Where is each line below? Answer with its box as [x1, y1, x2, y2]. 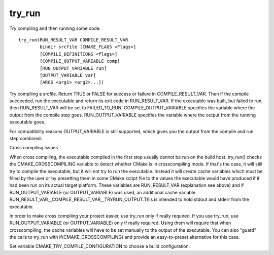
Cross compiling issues [9, 145, 58, 151]
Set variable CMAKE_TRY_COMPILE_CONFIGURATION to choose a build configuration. [9, 243, 190, 249]
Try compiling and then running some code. [9, 25, 101, 31]
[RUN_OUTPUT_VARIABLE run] [40, 65, 107, 71]
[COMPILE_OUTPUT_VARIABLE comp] [40, 58, 120, 64]
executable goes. [9, 119, 46, 125]
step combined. [9, 136, 43, 142]
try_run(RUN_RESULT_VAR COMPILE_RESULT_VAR [18, 37, 128, 42]
